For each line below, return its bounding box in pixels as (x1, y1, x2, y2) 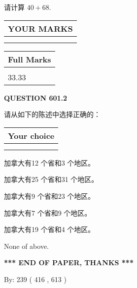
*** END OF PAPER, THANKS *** (4, 257, 134, 268)
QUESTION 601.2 (4, 92, 68, 103)
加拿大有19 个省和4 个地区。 (4, 224, 95, 234)
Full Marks (8, 53, 51, 65)
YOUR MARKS (8, 22, 73, 34)
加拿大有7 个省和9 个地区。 (4, 207, 92, 218)
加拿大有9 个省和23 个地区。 (4, 190, 95, 201)
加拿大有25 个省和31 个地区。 (4, 174, 99, 184)
